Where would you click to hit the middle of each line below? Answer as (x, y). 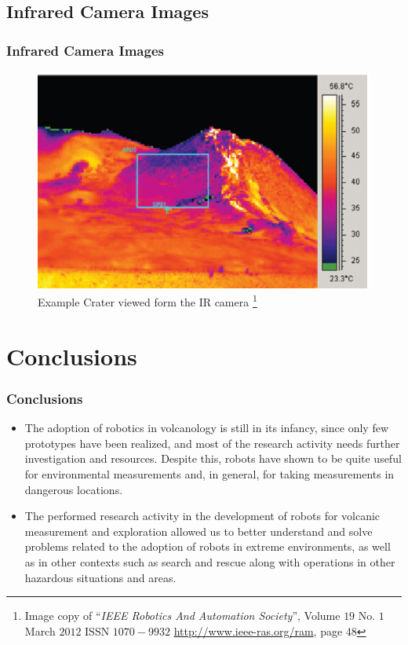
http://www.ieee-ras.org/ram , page (258, 630)
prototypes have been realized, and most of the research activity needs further (212, 443)
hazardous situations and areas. (100, 577)
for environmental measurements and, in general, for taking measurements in (209, 474)
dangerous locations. (74, 489)
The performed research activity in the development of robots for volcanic (202, 516)
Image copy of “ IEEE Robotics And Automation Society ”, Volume (182, 616)
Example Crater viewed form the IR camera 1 (148, 301)
